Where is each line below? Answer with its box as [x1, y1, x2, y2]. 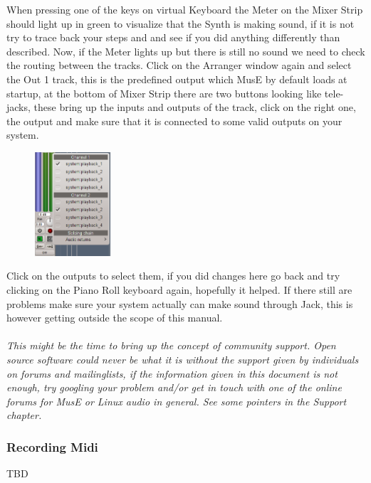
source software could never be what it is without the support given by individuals [6, 352, 359, 367]
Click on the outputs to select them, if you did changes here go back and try [6, 268, 340, 283]
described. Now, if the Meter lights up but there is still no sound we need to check [6, 43, 365, 58]
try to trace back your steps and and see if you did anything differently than [6, 30, 340, 45]
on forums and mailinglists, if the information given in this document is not [6, 366, 338, 381]
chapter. [6, 408, 42, 423]
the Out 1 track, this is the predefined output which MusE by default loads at [6, 71, 348, 86]
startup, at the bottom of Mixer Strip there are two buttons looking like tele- [6, 85, 344, 100]
